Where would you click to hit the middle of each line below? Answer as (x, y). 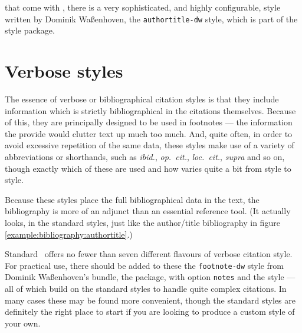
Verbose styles (64, 71)
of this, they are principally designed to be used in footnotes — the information (149, 122)
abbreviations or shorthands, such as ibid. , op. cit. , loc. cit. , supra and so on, (145, 156)
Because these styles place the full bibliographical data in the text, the (132, 199)
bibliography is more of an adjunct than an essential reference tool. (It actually (148, 211)
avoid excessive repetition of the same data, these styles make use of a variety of (150, 145)
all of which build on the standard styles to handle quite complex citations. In (146, 288)
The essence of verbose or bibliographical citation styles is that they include (142, 99)
